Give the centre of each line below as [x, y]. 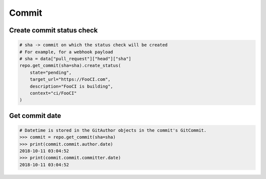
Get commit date [35, 116]
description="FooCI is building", [71, 86]
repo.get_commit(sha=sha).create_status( [70, 66]
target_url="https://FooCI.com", [70, 79]
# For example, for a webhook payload [66, 52]
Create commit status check [53, 30]
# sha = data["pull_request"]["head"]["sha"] [75, 59]
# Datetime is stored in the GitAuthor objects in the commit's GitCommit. [113, 130]
